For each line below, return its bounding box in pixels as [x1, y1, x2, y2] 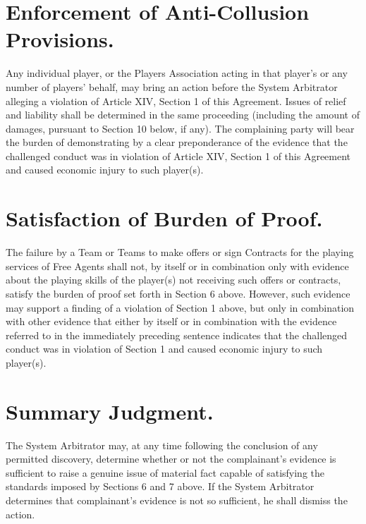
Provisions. [6, 25, 114, 54]
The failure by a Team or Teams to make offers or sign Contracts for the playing [6, 245, 354, 260]
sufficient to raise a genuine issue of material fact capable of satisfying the [6, 465, 325, 480]
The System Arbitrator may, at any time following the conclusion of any [6, 437, 318, 452]
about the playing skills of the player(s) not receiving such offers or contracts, [6, 272, 341, 287]
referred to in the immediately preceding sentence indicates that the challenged [6, 327, 348, 342]
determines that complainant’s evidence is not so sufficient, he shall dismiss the [6, 493, 348, 508]
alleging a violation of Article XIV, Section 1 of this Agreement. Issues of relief [6, 93, 346, 108]
